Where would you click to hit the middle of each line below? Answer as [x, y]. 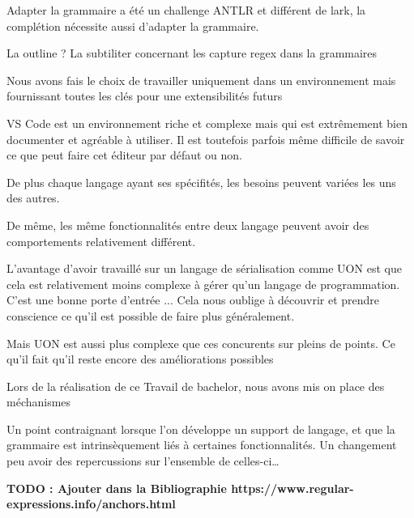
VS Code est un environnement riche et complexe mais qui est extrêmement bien [207, 123]
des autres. [33, 198]
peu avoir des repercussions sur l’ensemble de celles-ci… [143, 461]
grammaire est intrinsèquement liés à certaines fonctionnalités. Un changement [202, 445]
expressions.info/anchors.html [91, 504]
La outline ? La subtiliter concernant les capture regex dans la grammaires [192, 53]
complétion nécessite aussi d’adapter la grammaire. [133, 25]
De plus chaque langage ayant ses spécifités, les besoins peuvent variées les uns [201, 182]
